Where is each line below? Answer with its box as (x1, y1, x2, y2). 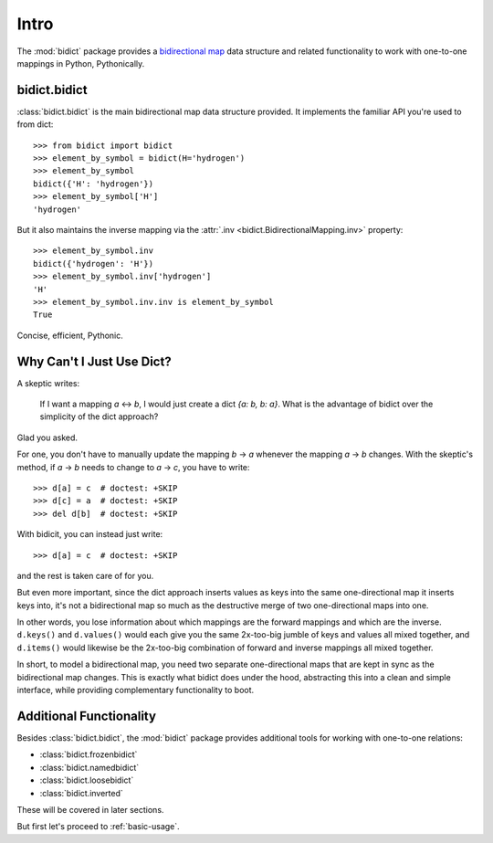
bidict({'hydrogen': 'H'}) (33, 258, 154, 269)
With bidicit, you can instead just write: (16, 529, 163, 540)
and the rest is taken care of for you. (16, 570, 154, 581)
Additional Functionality (16, 708, 157, 723)
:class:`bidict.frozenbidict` (39, 749, 138, 760)
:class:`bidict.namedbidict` (39, 762, 140, 773)
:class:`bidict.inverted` (39, 787, 123, 798)
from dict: (16, 119, 54, 130)
